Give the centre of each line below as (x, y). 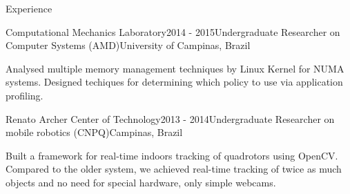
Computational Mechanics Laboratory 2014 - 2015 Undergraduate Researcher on (173, 31)
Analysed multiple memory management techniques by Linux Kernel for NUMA (175, 68)
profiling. (25, 95)
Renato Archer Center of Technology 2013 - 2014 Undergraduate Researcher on (170, 118)
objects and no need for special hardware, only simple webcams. (141, 182)
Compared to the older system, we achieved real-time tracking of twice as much (174, 169)
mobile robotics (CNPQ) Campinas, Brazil (94, 132)
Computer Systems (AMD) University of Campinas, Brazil (128, 45)
